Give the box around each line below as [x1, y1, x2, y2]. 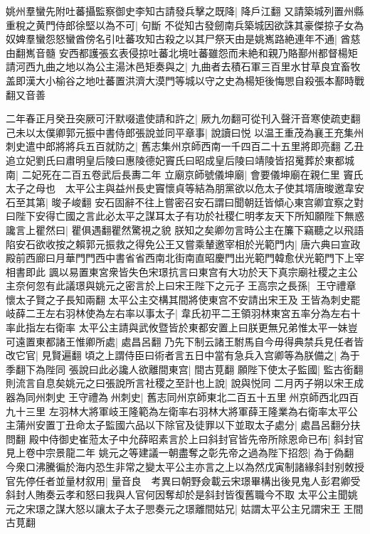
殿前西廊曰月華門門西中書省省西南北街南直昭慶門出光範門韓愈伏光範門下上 [6, 250, 354, 265]
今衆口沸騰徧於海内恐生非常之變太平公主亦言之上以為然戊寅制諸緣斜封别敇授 [6, 459, 364, 474]
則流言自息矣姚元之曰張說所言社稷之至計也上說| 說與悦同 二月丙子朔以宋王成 [6, 375, 364, 390]
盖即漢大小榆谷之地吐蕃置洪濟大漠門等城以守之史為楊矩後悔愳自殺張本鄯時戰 [6, 73, 364, 87]
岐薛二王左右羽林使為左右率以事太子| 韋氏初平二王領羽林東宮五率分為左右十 [6, 306, 361, 321]
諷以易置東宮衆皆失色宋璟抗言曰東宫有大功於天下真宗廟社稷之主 [48, 264, 348, 279]
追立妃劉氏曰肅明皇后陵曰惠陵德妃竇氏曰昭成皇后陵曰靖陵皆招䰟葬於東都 [6, 152, 344, 167]
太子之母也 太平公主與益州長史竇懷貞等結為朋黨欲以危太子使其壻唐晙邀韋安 [6, 181, 364, 196]
